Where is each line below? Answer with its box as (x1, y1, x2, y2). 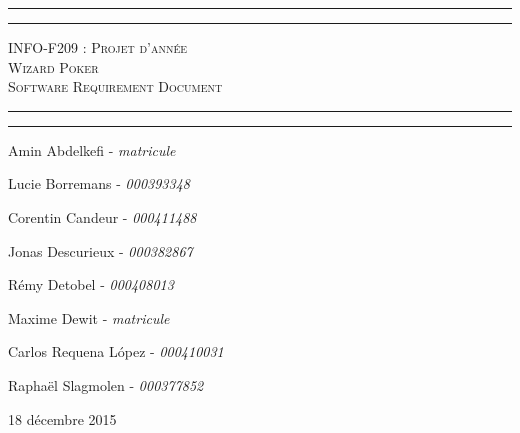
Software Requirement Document (8, 76, 223, 97)
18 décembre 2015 (8, 408, 117, 429)
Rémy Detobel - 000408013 (8, 274, 174, 295)
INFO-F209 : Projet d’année (8, 37, 188, 57)
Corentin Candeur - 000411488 (8, 206, 197, 227)
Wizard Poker (8, 56, 99, 77)
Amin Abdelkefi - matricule (8, 139, 176, 160)
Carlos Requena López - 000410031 (8, 341, 224, 362)
